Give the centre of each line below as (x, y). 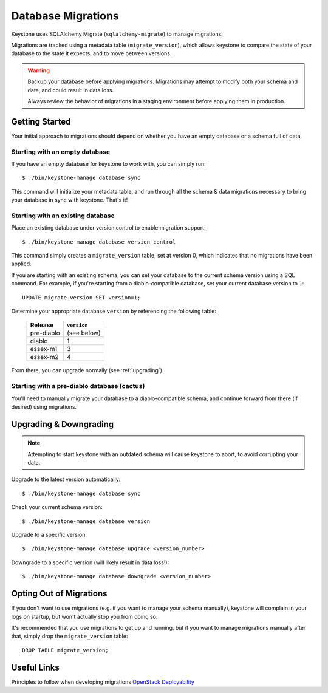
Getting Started (41, 121)
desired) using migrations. (44, 406)
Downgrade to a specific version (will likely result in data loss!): (90, 562)
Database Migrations (65, 16)
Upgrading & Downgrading (63, 424)
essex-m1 (44, 349)
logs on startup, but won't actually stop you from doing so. (84, 616)
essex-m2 (44, 357)
